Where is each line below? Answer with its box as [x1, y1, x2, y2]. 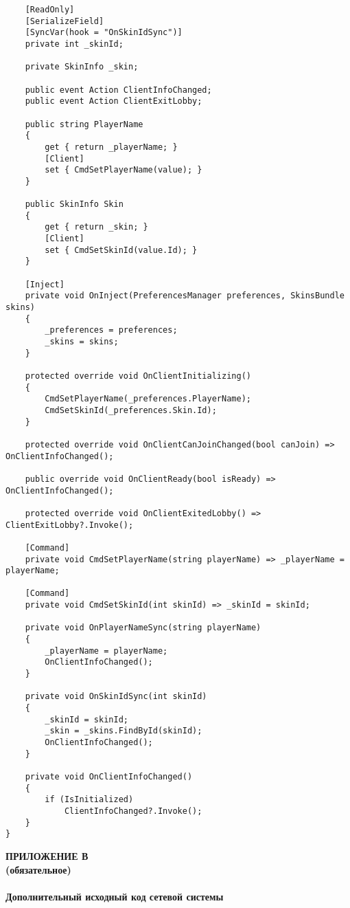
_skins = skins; [45, 337, 119, 347]
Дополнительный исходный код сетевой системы [5, 889, 224, 903]
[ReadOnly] [25, 5, 75, 14]
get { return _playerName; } [45, 142, 178, 152]
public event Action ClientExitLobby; [25, 96, 202, 107]
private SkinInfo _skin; [25, 62, 139, 72]
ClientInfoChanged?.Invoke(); [64, 806, 202, 816]
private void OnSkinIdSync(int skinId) [25, 691, 207, 702]
